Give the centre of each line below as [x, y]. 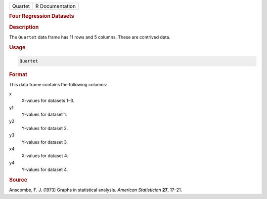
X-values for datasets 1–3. [48, 100]
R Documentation [56, 6]
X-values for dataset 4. [45, 156]
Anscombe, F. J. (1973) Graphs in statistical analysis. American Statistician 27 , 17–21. [96, 190]
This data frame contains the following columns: [58, 85]
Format [18, 75]
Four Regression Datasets [42, 16]
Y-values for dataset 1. [44, 114]
